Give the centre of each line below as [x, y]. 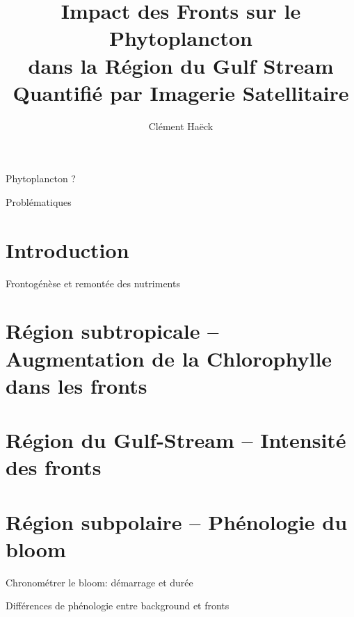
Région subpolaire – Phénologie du [177, 521]
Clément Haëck [181, 126]
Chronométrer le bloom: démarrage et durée [99, 582]
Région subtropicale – [112, 331]
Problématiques [39, 201]
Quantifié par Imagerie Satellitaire [181, 92]
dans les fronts [77, 385]
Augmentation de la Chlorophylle [169, 358]
